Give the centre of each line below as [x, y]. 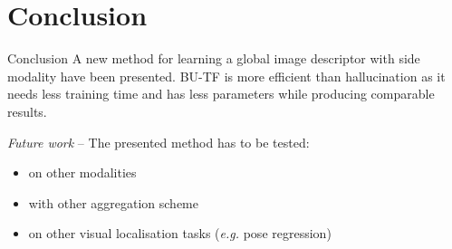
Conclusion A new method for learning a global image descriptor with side [214, 58]
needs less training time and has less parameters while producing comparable [221, 94]
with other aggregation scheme [113, 202]
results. [27, 111]
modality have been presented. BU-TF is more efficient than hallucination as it [226, 76]
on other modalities [82, 172]
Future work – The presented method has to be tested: [159, 142]
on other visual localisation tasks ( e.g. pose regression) [180, 233]
